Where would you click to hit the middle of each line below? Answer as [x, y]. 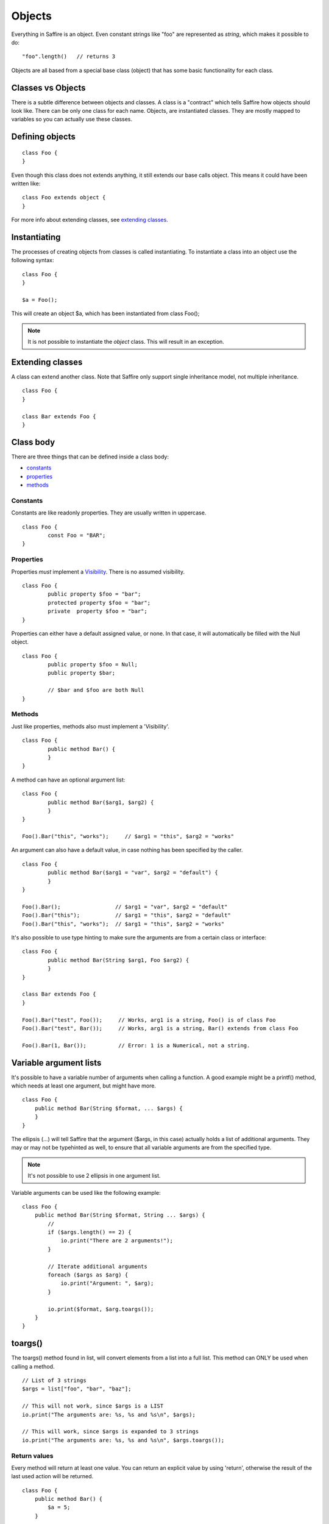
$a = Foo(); [40, 300]
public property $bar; [82, 673]
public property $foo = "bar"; [94, 594]
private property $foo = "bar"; [97, 611]
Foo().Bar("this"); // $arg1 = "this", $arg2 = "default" [126, 915]
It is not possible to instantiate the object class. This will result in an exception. [126, 342]
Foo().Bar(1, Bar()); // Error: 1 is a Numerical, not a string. [136, 1045]
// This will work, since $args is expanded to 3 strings [111, 1432]
